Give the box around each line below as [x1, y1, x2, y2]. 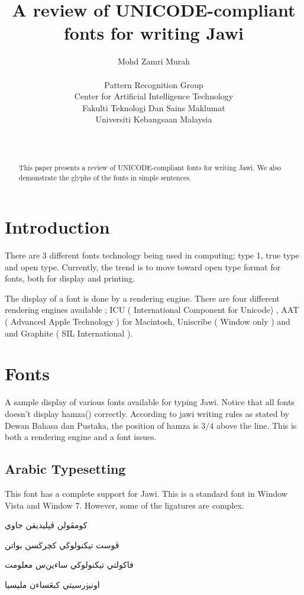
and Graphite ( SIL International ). [5, 326, 133, 339]
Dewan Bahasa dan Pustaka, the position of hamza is [5, 419, 199, 431]
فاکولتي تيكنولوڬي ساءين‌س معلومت [5, 558, 134, 571]
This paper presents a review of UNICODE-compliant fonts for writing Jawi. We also [18, 162, 282, 172]
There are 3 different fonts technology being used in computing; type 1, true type [5, 249, 299, 261]
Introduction [5, 215, 110, 239]
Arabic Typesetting [5, 460, 126, 478]
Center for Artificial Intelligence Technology [74, 90, 234, 102]
